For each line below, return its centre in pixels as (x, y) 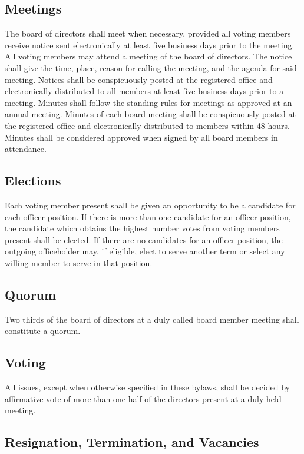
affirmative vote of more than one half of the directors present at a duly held (143, 398)
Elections (33, 180)
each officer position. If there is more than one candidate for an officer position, (148, 216)
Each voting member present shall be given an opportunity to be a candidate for (150, 205)
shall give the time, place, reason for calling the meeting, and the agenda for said (151, 67)
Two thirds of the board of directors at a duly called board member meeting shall (152, 319)
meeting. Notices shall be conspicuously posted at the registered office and (139, 79)
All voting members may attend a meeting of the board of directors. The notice (148, 56)
